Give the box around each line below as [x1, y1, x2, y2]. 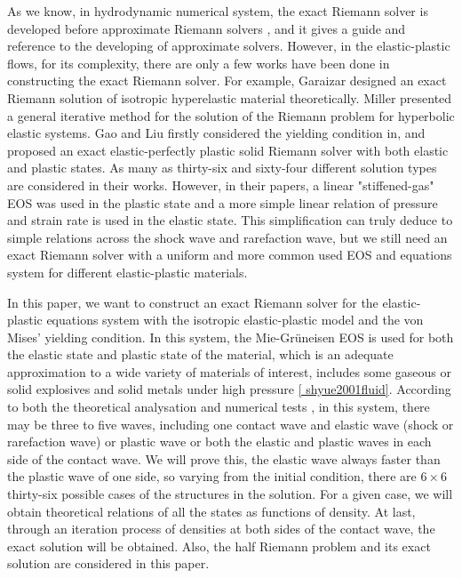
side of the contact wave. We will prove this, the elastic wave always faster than [7, 449, 441, 468]
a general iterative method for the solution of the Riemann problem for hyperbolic [7, 106, 455, 124]
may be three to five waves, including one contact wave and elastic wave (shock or [7, 414, 454, 433]
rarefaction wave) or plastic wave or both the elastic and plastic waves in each [7, 432, 432, 451]
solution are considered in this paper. [7, 554, 210, 573]
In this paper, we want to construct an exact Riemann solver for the [7, 293, 378, 311]
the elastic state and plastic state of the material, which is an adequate [7, 345, 394, 364]
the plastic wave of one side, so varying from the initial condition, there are [7, 467, 417, 486]
